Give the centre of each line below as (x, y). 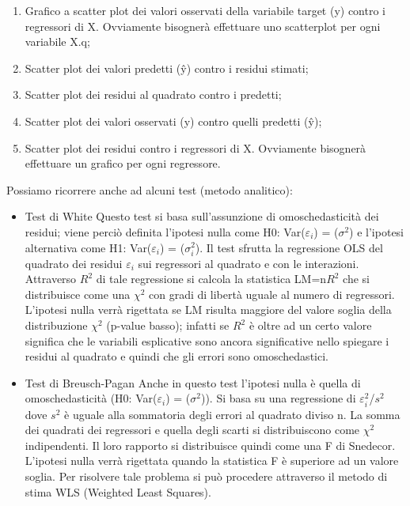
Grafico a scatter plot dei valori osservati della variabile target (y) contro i (205, 10)
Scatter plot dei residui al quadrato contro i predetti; (153, 94)
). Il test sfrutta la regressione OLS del (289, 247)
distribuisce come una (78, 294)
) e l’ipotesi (377, 231)
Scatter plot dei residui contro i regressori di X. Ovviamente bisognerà (196, 147)
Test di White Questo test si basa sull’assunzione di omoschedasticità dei (202, 216)
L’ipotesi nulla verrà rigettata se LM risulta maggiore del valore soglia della (208, 310)
